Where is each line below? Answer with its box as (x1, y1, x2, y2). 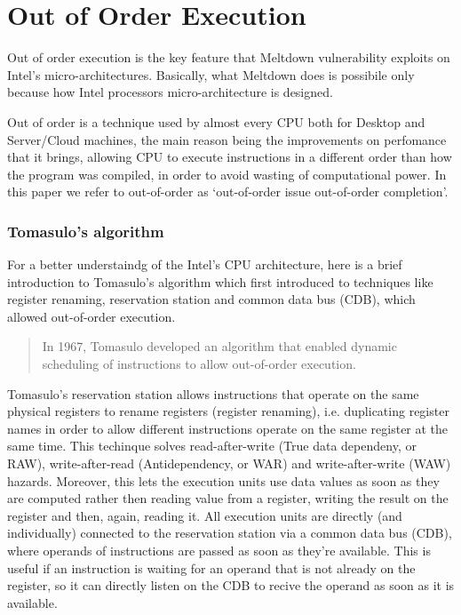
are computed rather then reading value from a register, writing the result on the (7, 489, 449, 507)
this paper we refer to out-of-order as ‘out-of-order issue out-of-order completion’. (7, 182, 449, 201)
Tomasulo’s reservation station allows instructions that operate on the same (7, 384, 419, 403)
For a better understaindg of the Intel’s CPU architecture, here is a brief (7, 255, 402, 274)
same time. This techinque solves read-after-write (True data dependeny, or (7, 436, 417, 455)
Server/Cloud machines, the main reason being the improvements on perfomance (7, 130, 447, 148)
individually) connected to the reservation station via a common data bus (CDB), (7, 523, 452, 542)
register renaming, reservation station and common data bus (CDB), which (7, 290, 416, 308)
